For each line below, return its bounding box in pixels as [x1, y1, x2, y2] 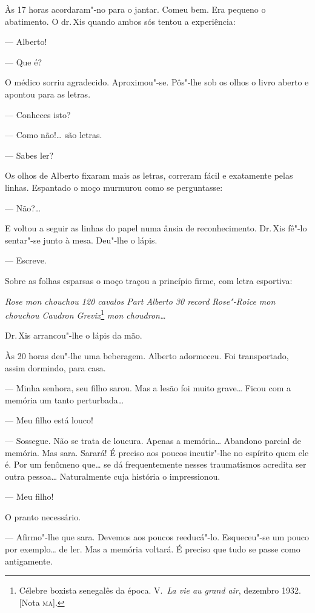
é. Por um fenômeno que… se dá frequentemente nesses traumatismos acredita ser [5, 458, 307, 471]
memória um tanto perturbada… [5, 393, 124, 406]
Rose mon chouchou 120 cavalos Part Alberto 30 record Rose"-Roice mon [5, 294, 276, 307]
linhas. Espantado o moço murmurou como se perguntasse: [5, 181, 223, 193]
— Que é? [5, 55, 42, 68]
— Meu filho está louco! [5, 414, 93, 426]
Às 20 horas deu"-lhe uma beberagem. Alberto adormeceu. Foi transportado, [5, 349, 289, 362]
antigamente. [5, 554, 53, 567]
